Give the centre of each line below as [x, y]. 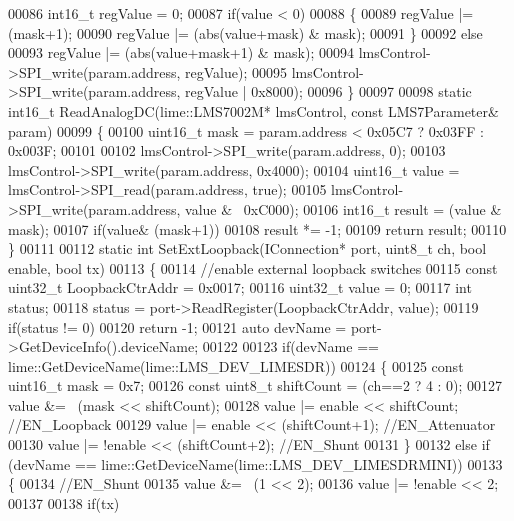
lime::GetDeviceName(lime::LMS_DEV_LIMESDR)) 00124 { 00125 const [236, 365]
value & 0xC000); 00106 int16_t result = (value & [343, 208]
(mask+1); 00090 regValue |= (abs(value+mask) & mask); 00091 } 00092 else [245, 32]
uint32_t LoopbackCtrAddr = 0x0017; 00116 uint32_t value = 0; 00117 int [240, 287]
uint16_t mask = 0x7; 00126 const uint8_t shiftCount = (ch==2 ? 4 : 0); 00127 [255, 385]
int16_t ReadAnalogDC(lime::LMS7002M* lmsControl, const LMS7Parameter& [253, 110]
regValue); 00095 [236, 71]
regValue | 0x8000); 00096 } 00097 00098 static [328, 91]
